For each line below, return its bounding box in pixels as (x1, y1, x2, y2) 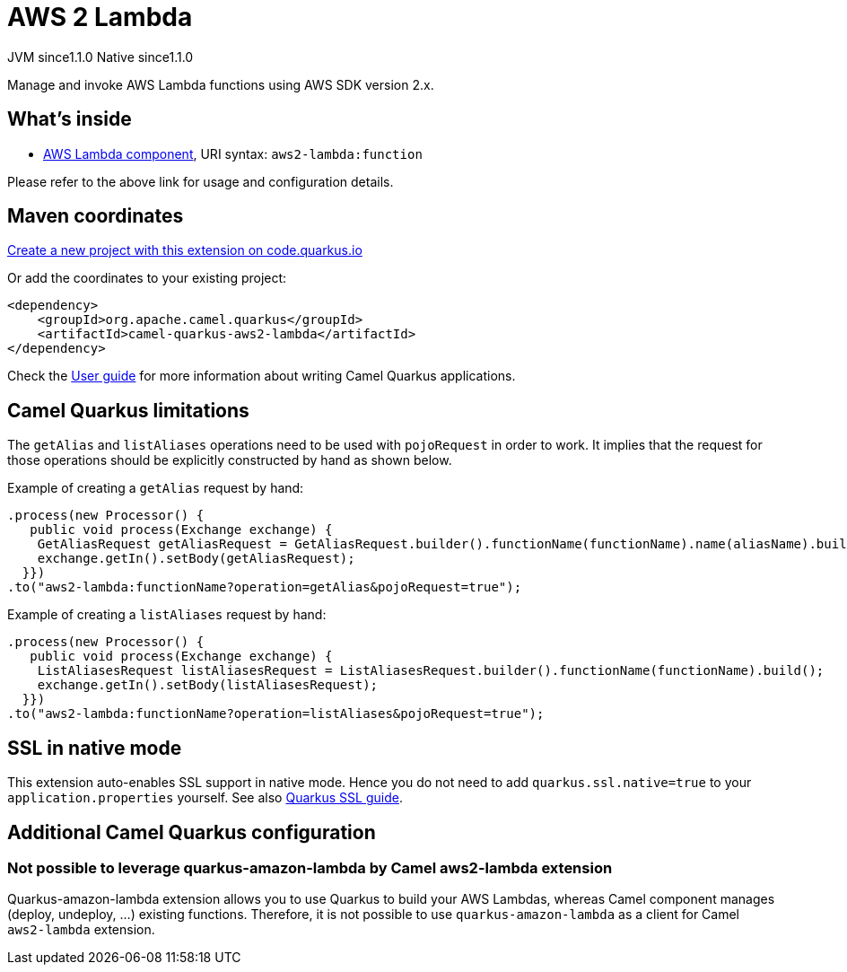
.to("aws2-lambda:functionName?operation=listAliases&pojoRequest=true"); (7, 706, 545, 722)
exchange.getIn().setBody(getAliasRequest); (37, 551, 355, 566)
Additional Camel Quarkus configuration (7, 820, 376, 844)
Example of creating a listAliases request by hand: (7, 607, 327, 623)
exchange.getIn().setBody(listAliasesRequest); (37, 678, 379, 693)
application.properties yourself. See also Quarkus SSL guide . (7, 790, 403, 806)
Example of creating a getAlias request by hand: (7, 480, 304, 496)
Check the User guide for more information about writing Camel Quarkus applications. (7, 368, 516, 384)
